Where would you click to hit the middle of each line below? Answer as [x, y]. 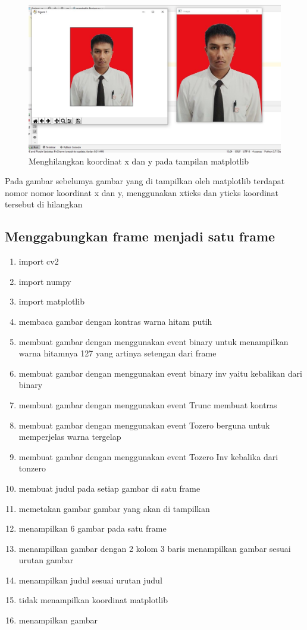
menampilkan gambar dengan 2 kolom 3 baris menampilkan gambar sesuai [155, 548]
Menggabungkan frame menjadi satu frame [140, 236]
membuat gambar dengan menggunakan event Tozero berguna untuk [144, 425]
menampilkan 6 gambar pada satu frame [93, 528]
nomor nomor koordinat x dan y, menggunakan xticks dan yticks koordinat [142, 192]
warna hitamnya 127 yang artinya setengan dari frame [118, 353]
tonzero [32, 468]
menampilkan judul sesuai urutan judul [90, 580]
